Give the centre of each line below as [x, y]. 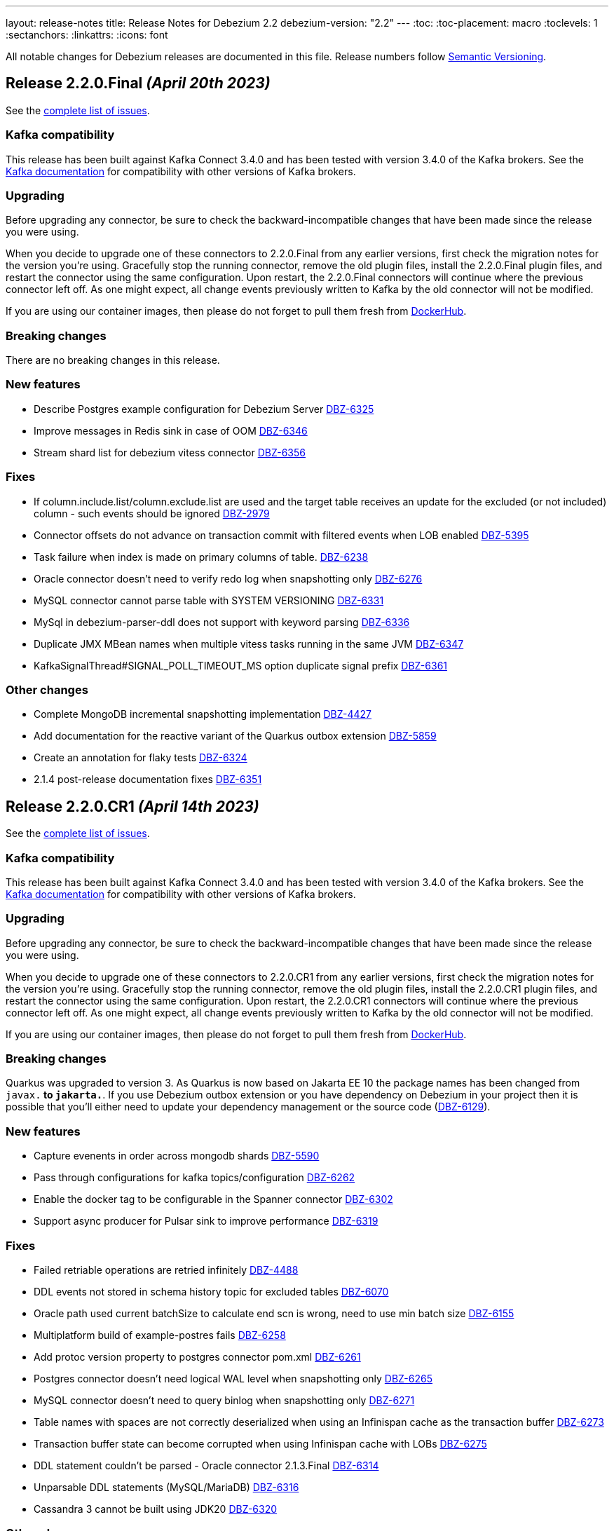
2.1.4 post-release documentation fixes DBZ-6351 [148, 780]
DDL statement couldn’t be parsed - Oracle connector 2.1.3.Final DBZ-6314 [206, 1465]
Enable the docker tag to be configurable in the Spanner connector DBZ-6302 [213, 1199]
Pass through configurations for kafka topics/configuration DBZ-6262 [195, 1178]
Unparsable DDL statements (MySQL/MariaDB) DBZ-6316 [166, 1487]
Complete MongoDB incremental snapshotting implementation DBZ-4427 [203, 714]
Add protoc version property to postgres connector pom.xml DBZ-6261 [197, 1356]
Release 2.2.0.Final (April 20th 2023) [138, 83]
